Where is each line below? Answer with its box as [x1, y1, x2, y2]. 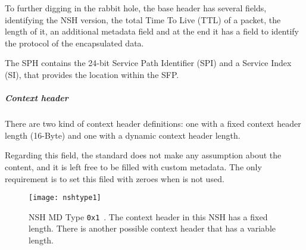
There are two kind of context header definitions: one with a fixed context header [5, 117, 301, 130]
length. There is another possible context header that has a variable [29, 222, 276, 235]
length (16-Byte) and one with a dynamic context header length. [5, 129, 241, 141]
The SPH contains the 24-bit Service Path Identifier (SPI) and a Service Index [5, 57, 292, 69]
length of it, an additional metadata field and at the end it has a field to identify [5, 25, 299, 37]
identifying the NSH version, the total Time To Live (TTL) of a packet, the [5, 13, 281, 26]
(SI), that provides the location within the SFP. [5, 68, 179, 80]
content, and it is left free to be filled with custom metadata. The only [5, 160, 262, 173]
